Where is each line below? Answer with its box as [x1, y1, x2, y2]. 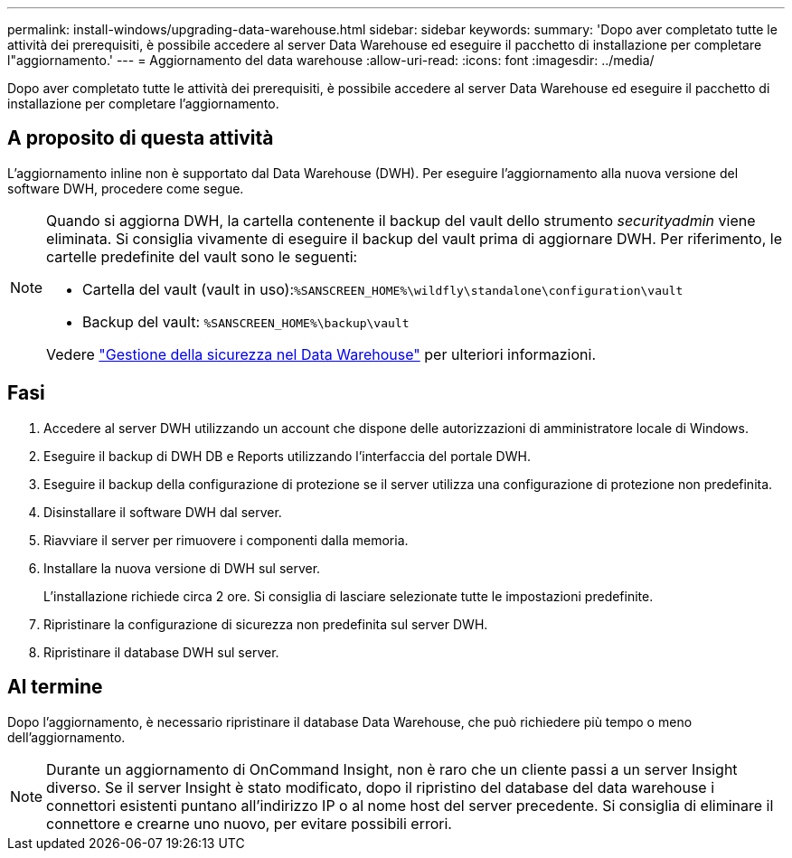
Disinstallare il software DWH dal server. [43, 504, 282, 520]
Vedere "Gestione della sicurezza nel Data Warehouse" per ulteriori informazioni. [46, 344, 596, 363]
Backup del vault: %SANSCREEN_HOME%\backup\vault [82, 312, 410, 331]
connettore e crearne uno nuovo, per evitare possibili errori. [46, 814, 452, 833]
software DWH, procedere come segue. [7, 180, 244, 196]
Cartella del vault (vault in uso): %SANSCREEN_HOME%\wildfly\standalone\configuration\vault [82, 279, 684, 298]
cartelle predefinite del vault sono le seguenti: [46, 247, 358, 266]
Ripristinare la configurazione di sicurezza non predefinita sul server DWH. [43, 616, 488, 632]
